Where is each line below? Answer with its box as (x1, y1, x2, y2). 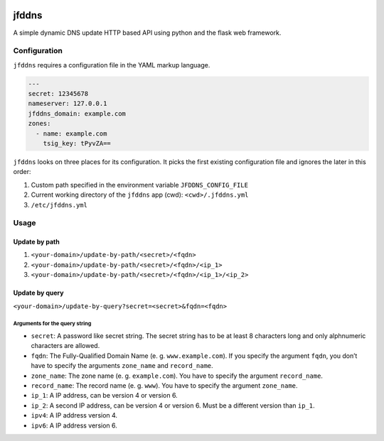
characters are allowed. (31, 342, 100, 350)
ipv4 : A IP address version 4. (31, 411, 117, 420)
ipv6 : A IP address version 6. (31, 421, 117, 430)
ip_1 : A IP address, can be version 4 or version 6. (31, 391, 178, 400)
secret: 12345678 (28, 89, 89, 98)
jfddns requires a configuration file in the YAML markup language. (13, 60, 210, 69)
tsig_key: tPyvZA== (43, 139, 112, 147)
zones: (28, 119, 51, 128)
